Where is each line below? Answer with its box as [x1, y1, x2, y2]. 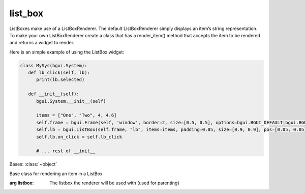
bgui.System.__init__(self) [36, 98, 106, 104]
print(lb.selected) [36, 77, 85, 82]
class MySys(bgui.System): [20, 63, 87, 68]
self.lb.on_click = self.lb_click [36, 134, 122, 140]
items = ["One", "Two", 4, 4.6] [36, 113, 117, 118]
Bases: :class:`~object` [9, 161, 57, 168]
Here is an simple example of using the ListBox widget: [9, 49, 125, 55]
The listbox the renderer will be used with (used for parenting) [49, 180, 179, 186]
